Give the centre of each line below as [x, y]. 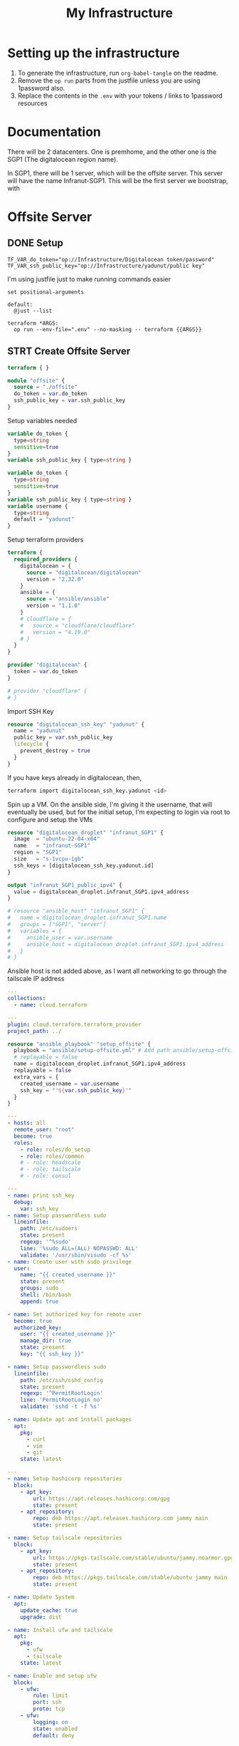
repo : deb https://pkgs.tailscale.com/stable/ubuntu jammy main [130, 1578]
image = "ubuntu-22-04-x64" [57, 839]
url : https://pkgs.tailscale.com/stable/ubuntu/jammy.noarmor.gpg [133, 1558]
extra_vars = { [36, 1077]
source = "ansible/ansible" [68, 599]
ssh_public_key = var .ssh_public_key [70, 400]
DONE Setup [36, 243]
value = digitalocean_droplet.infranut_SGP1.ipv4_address [102, 892]
